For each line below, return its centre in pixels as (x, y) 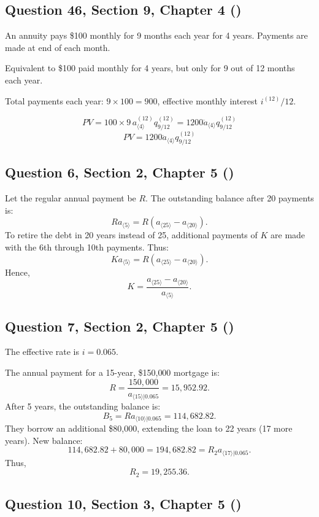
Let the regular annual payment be (71, 198)
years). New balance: (44, 440)
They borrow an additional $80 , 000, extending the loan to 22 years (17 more (149, 428)
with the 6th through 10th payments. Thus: (87, 247)
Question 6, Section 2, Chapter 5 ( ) (120, 172)
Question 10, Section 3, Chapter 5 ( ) (123, 504)
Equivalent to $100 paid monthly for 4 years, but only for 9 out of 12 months (150, 68)
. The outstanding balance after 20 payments (230, 198)
